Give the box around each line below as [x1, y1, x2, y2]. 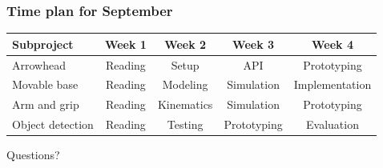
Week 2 [164, 35, 207, 52]
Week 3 [232, 35, 275, 52]
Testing [167, 116, 204, 133]
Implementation [293, 76, 372, 93]
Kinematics [157, 96, 213, 113]
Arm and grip [12, 96, 79, 113]
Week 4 [312, 35, 353, 52]
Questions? [6, 146, 60, 163]
